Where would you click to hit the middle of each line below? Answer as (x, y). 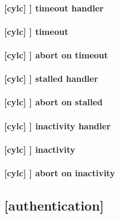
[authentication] (54, 205)
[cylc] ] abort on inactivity (60, 172)
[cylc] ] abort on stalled (53, 102)
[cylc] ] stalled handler (51, 79)
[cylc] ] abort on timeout (56, 54)
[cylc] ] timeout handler (54, 8)
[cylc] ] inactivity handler (58, 125)
